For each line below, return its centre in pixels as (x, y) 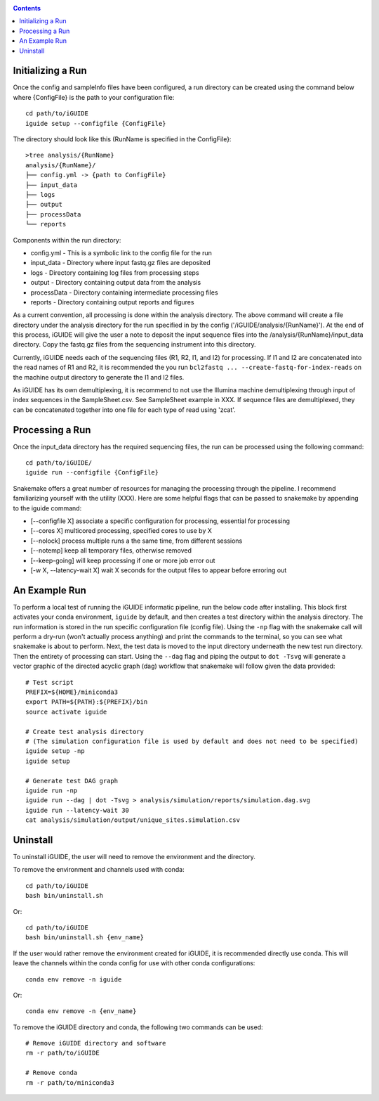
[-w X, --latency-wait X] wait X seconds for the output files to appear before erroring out (159, 570)
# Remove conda (52, 1073)
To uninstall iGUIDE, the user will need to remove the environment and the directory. (134, 857)
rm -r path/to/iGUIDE (62, 1053)
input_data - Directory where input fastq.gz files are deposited (120, 263)
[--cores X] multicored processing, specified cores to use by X (121, 531)
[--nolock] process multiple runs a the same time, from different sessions (137, 541)
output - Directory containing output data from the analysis (116, 283)
